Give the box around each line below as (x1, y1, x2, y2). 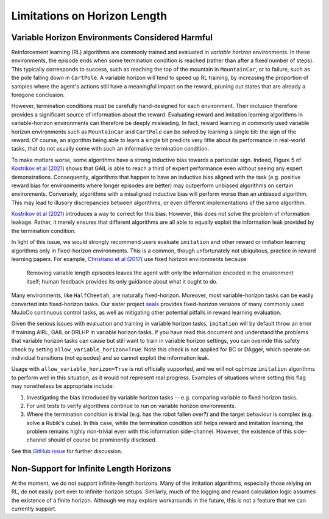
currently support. (11, 505, 57, 512)
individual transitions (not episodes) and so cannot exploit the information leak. (11, 354, 210, 361)
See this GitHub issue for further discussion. (11, 447, 123, 454)
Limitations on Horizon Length (11, 9, 168, 23)
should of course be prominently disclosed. (48, 436, 157, 443)
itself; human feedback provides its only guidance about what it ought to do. (26, 277, 218, 285)
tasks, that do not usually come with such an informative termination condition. (11, 145, 210, 152)
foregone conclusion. (11, 91, 65, 99)
